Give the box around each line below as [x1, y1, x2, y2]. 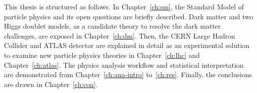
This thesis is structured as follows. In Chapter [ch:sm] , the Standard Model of [4, 1, 244, 11]
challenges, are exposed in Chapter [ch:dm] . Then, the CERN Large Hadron [4, 30, 235, 41]
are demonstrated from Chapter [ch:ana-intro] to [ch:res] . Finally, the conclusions [4, 69, 252, 80]
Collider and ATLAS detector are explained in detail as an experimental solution [4, 40, 250, 50]
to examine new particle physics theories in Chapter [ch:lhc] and [4, 49, 200, 60]
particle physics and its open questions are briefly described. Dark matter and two [4, 11, 254, 21]
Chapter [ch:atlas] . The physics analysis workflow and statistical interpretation [4, 59, 244, 70]
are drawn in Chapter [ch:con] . [4, 79, 98, 89]
